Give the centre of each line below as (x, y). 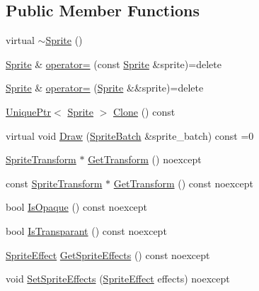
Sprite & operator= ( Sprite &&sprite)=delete (105, 88)
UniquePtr (29, 111)
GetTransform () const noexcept (183, 183)
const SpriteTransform (54, 183)
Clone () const (144, 111)
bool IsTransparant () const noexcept (86, 230)
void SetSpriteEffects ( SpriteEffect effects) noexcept (118, 279)
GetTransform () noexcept (145, 159)
